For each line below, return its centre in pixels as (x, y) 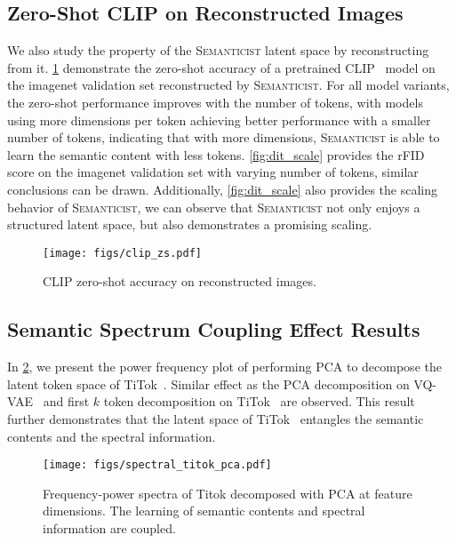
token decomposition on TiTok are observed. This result (259, 401)
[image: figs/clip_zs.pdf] (122, 253)
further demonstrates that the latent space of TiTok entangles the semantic (216, 418)
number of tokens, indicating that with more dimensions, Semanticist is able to (224, 137)
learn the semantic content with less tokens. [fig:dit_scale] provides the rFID (216, 154)
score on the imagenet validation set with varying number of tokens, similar (213, 172)
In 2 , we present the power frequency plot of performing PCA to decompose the (224, 367)
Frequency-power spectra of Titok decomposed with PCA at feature (228, 493)
